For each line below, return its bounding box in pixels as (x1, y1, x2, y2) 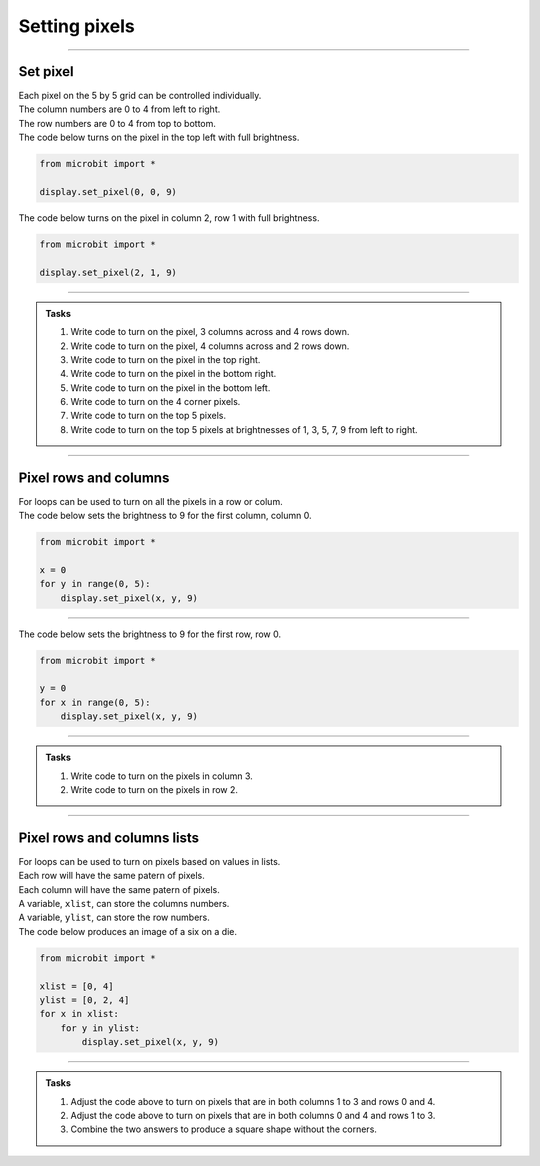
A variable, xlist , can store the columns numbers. (18, 898, 230, 910)
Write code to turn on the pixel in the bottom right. (70, 368, 277, 380)
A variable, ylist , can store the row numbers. (18, 911, 210, 924)
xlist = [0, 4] (39, 980, 114, 992)
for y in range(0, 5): (39, 578, 151, 590)
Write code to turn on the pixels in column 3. (70, 770, 254, 782)
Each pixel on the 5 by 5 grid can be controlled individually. (18, 90, 262, 102)
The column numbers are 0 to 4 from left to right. (18, 103, 221, 115)
